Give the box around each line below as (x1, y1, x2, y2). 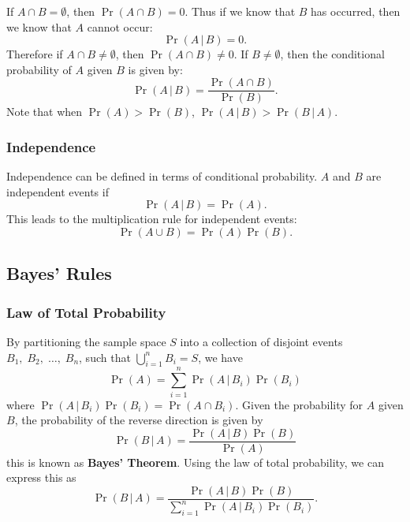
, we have (198, 349, 243, 365)
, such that (79, 349, 131, 365)
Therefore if (6, 46, 63, 62)
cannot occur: (87, 18, 153, 35)
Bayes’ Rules (6, 261, 112, 285)
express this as (6, 469, 76, 486)
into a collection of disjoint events (180, 334, 343, 350)
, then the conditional (280, 46, 385, 62)
